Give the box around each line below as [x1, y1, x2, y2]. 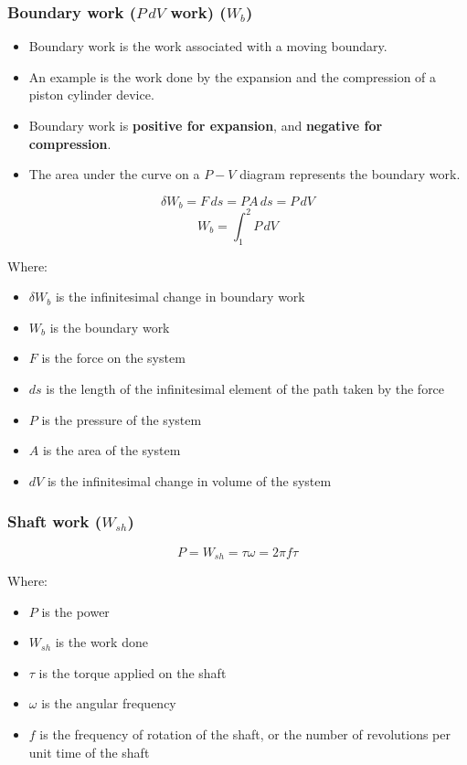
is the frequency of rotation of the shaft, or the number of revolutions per [39, 724, 451, 743]
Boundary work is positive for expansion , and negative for [28, 116, 383, 134]
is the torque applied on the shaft [38, 663, 227, 682]
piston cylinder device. [28, 85, 154, 104]
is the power [41, 601, 110, 621]
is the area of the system [42, 441, 181, 460]
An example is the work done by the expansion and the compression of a [28, 67, 437, 86]
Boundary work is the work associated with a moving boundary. [28, 37, 387, 56]
